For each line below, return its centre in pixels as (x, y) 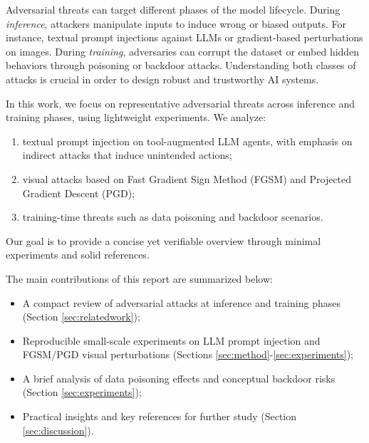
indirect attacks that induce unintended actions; (127, 155)
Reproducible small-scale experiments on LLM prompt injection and (171, 340)
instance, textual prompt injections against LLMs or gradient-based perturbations (184, 37)
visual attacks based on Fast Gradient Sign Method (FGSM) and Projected (187, 178)
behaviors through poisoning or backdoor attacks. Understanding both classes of (181, 65)
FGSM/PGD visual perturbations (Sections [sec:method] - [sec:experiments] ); (188, 354)
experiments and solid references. (78, 255)
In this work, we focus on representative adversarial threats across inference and (181, 103)
